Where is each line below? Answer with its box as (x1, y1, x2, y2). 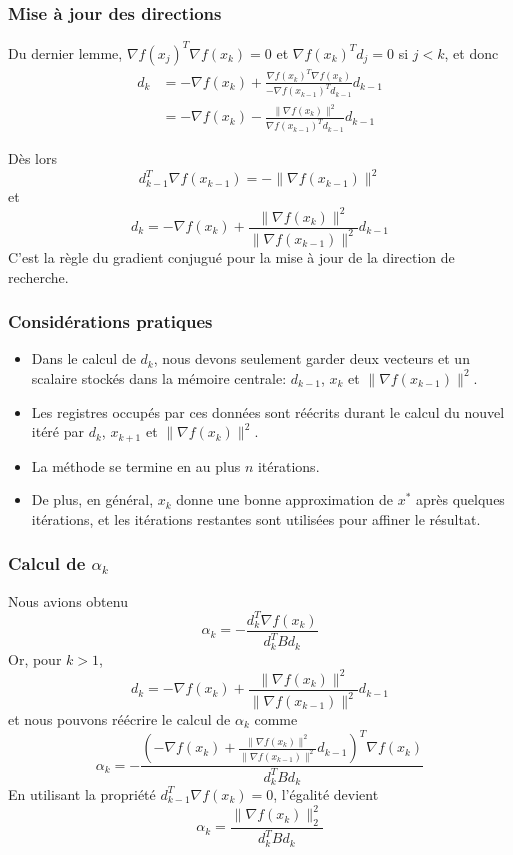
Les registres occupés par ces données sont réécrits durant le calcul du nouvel (31, 401, 505, 422)
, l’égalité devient (273, 783, 379, 804)
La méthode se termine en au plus (31, 455, 241, 476)
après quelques (416, 489, 505, 510)
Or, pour (8, 648, 62, 669)
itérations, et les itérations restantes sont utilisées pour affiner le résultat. (31, 508, 481, 529)
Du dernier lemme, (8, 42, 123, 63)
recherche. (8, 266, 69, 287)
